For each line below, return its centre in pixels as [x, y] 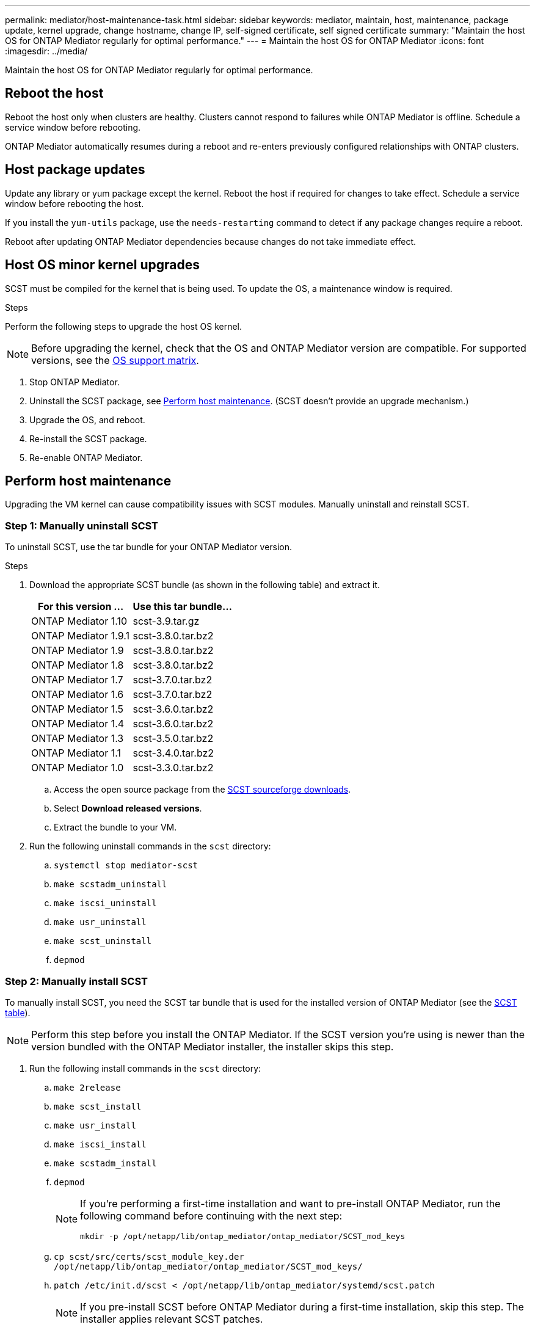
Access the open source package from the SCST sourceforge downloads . [202, 790]
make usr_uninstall [100, 922]
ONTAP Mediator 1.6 [78, 695]
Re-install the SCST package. [88, 438]
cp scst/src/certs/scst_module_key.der [149, 1256]
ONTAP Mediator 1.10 [79, 621]
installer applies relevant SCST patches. [172, 1319]
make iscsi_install [100, 1144]
